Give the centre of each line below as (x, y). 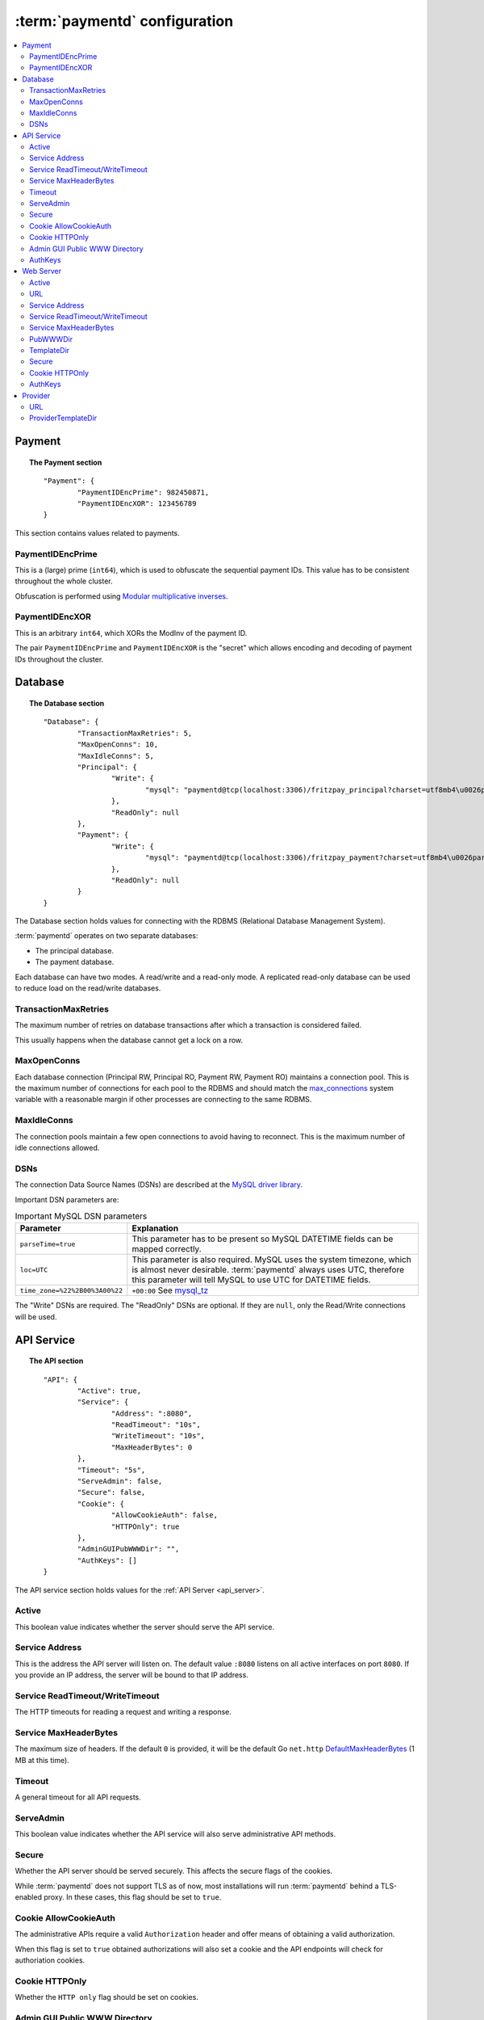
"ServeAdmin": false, (120, 1481)
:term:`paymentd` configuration (124, 21)
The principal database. (75, 950)
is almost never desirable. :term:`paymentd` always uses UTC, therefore (268, 1270)
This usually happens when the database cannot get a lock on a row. (129, 1040)
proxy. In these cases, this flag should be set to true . (132, 1897)
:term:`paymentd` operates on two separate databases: (106, 936)
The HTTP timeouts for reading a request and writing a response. (123, 1712)
